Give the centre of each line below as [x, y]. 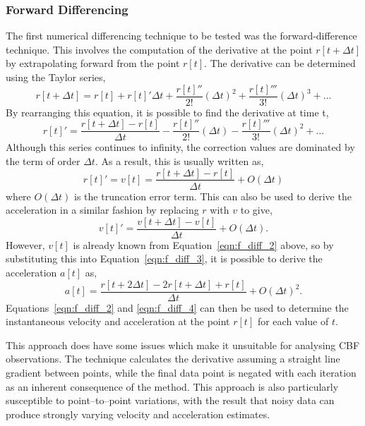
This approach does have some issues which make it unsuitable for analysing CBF [183, 345]
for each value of [293, 321]
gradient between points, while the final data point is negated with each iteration [181, 373]
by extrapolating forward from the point [93, 63]
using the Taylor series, [56, 77]
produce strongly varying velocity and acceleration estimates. [138, 414]
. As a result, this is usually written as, [179, 160]
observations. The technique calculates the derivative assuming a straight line [173, 359]
